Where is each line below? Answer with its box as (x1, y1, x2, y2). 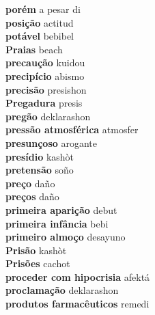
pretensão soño (5, 163, 74, 177)
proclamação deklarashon (5, 283, 119, 297)
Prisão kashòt (5, 243, 67, 257)
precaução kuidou (5, 55, 85, 70)
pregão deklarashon (5, 109, 91, 123)
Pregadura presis (5, 96, 83, 110)
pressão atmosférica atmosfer (5, 122, 139, 137)
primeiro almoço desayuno (5, 230, 126, 244)
